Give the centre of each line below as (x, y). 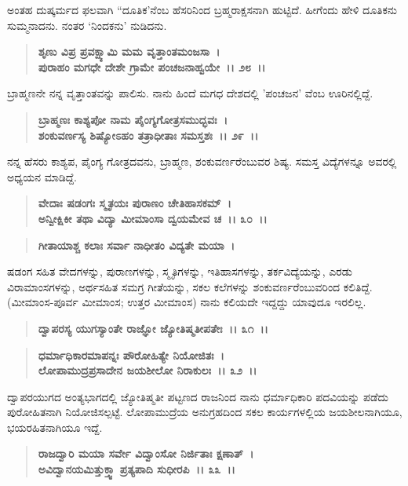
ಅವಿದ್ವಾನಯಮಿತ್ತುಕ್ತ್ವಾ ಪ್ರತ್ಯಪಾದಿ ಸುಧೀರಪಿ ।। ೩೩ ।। (137, 469)
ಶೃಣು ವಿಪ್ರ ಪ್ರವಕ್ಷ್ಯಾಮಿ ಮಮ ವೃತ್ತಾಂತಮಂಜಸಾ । (129, 51)
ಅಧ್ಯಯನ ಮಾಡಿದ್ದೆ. (42, 176)
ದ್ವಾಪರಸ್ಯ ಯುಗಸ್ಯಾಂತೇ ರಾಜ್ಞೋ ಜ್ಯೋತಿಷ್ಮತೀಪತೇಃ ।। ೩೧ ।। (153, 328)
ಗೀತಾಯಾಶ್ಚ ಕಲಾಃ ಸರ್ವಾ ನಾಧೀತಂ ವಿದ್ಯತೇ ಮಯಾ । (137, 245)
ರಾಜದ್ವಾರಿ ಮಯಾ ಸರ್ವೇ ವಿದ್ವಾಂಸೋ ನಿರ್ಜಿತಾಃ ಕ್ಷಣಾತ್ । (146, 453)
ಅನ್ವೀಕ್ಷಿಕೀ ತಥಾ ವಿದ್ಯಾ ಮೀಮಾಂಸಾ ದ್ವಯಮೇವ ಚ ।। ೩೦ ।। (153, 218)
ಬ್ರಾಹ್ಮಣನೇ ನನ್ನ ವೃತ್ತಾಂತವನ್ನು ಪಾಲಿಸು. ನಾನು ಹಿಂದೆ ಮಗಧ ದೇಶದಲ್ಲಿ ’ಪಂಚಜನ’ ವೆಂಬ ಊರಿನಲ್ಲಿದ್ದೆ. (190, 93)
